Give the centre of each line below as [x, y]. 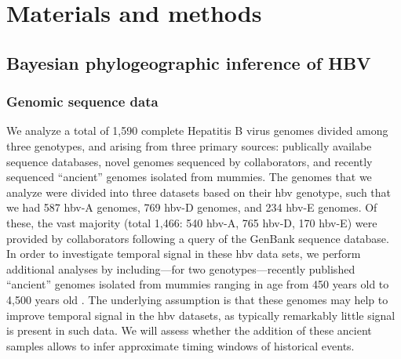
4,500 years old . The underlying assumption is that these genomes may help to [197, 299]
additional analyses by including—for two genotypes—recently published [181, 268]
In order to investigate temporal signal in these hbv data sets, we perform [184, 254]
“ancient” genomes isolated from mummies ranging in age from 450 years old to [198, 284]
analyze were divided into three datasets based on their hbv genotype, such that [199, 192]
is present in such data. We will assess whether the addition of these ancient [189, 330]
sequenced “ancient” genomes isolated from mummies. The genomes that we [189, 177]
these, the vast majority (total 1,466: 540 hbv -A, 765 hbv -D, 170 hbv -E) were [192, 222]
